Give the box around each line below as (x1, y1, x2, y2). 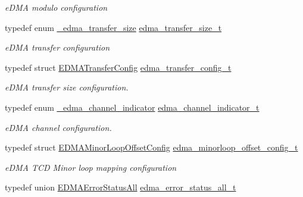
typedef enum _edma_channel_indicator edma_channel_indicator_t (5, 101, 260, 113)
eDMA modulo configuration (5, 1, 108, 13)
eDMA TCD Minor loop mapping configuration (5, 161, 177, 173)
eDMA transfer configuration (5, 41, 110, 54)
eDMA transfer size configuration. (5, 81, 129, 93)
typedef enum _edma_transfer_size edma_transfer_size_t (5, 21, 222, 33)
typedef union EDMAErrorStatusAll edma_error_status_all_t (5, 181, 236, 193)
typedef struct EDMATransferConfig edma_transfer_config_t (5, 61, 232, 73)
